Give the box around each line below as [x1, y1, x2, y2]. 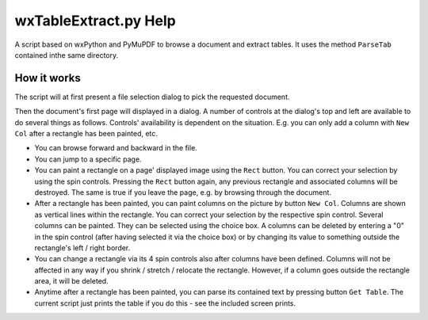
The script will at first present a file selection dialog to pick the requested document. [14, 92, 290, 101]
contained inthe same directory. [14, 50, 119, 59]
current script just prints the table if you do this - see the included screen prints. [34, 298, 296, 308]
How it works [14, 71, 81, 85]
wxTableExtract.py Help [14, 12, 176, 29]
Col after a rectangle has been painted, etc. [14, 129, 159, 139]
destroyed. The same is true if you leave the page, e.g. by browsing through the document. [34, 187, 332, 197]
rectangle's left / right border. [34, 242, 131, 253]
